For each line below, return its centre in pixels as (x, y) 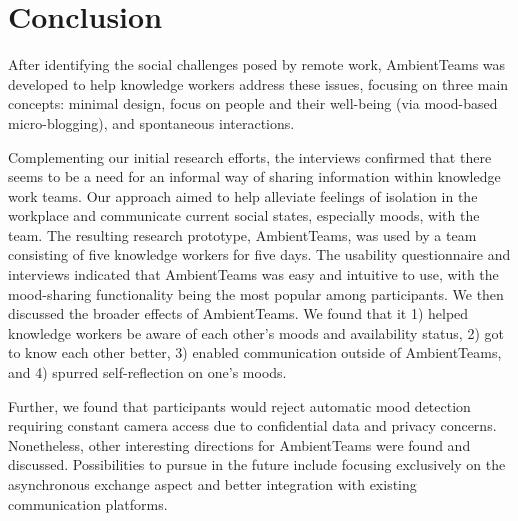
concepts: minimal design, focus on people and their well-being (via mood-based (253, 103)
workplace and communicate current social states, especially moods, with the (244, 215)
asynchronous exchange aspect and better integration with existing (212, 484)
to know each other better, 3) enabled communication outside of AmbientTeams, (255, 352)
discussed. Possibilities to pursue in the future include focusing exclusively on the (257, 464)
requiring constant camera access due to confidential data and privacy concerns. (252, 425)
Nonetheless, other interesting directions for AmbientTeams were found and (239, 444)
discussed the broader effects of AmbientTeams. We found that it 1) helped (238, 313)
